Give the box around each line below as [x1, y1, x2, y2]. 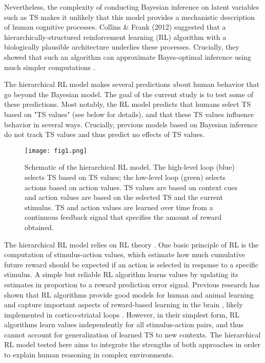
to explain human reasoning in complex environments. [4, 349, 174, 360]
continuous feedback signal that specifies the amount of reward [25, 212, 222, 222]
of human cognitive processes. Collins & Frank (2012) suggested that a [4, 21, 226, 32]
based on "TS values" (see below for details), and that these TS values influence [4, 108, 254, 119]
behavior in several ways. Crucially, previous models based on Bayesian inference [4, 119, 258, 129]
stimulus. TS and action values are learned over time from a [25, 201, 213, 212]
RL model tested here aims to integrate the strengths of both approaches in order [4, 339, 260, 350]
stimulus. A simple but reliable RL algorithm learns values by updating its [4, 269, 238, 280]
